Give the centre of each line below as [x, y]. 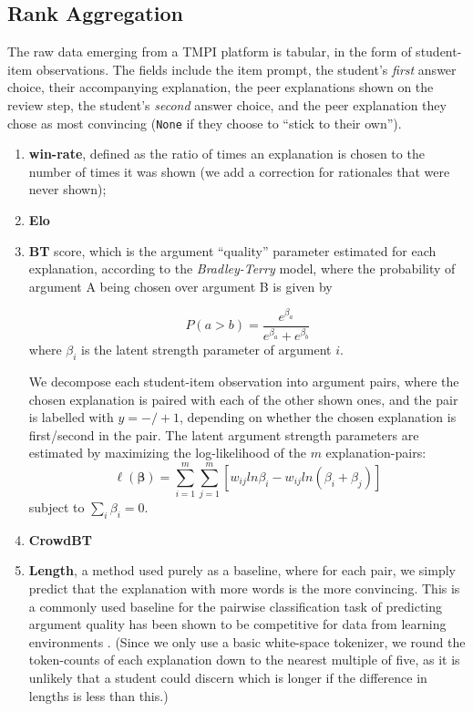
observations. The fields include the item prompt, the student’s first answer [246, 69]
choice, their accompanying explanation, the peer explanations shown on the [221, 87]
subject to [57, 507]
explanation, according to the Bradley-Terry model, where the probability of [242, 268]
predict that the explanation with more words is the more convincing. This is [244, 588]
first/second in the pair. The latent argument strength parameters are [224, 434]
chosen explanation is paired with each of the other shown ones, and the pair [243, 399]
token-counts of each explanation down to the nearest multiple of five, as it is [244, 660]
